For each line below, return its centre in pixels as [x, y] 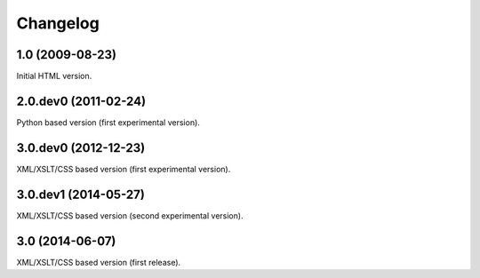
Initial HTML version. [54, 76]
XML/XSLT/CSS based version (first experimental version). [124, 169]
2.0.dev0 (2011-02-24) [81, 101]
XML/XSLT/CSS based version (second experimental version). [130, 215]
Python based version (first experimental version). [108, 122]
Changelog [58, 23]
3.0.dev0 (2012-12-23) [81, 148]
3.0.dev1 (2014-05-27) [81, 194]
